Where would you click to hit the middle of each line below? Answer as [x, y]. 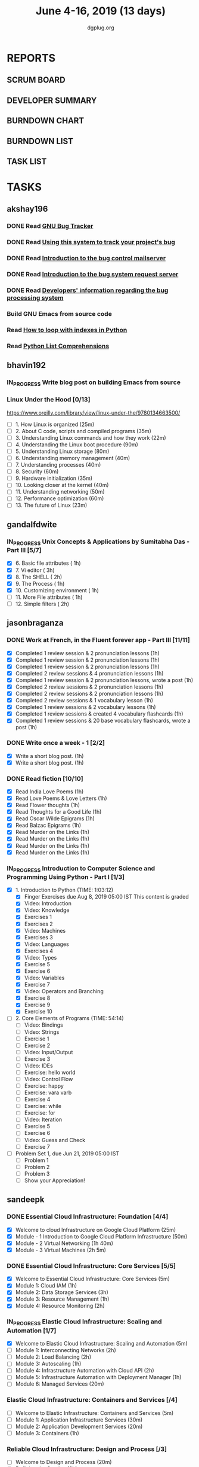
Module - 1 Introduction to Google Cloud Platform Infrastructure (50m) [101, 1236]
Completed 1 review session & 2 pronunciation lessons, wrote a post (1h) [104, 680]
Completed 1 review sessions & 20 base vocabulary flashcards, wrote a [103, 721]
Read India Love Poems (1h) [49, 792]
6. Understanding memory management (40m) [73, 458]
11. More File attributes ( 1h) [49, 597]
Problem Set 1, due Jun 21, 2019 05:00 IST [67, 1153]
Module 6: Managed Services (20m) [60, 1384]
